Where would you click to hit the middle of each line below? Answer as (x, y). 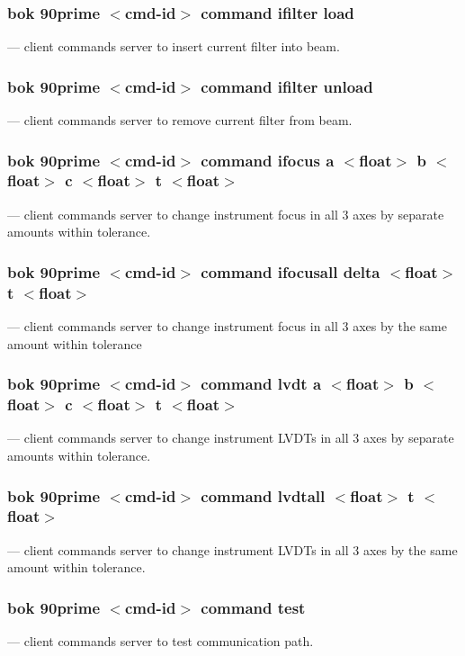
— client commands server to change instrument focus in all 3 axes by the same (227, 326)
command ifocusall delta (291, 271)
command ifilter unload (287, 86)
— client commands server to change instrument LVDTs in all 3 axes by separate (231, 438)
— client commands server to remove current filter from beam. (180, 120)
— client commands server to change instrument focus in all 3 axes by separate (226, 214)
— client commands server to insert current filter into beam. (174, 46)
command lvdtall (263, 495)
